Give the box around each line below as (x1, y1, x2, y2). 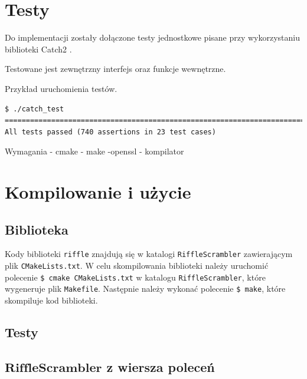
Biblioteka (5, 220, 68, 238)
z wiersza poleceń (106, 357, 215, 375)
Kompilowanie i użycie (5, 180, 191, 204)
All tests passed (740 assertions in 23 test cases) (5, 127, 216, 136)
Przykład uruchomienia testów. (5, 82, 117, 94)
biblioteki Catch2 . (5, 42, 72, 55)
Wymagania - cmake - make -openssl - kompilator (5, 145, 184, 157)
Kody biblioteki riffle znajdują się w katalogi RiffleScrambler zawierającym (5, 248, 293, 260)
